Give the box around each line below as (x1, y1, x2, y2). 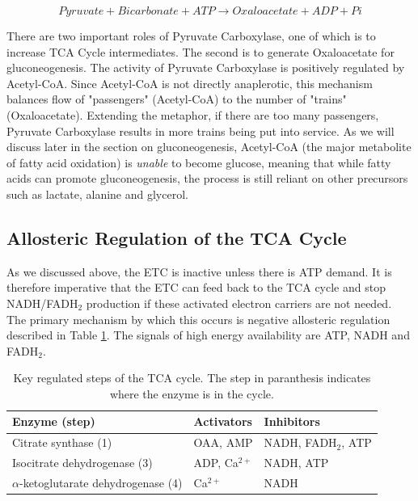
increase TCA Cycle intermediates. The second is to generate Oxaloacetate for (6, 43, 395, 60)
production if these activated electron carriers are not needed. (86, 294, 392, 311)
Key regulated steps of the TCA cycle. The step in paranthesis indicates (13, 369, 371, 386)
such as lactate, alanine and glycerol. (6, 185, 188, 202)
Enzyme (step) (12, 413, 95, 430)
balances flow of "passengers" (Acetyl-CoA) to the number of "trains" (6, 91, 347, 107)
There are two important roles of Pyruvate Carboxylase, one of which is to (6, 27, 376, 44)
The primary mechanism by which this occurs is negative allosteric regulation (6, 310, 391, 327)
